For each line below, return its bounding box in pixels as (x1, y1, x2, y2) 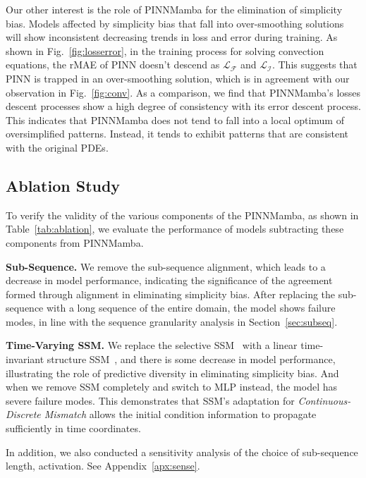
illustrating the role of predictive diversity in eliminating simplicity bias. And (6, 365, 339, 380)
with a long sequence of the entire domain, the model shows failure (47, 300, 336, 315)
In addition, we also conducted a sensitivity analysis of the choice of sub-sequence (6, 444, 358, 459)
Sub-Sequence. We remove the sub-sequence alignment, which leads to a (6, 259, 326, 274)
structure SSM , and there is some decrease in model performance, (47, 352, 336, 367)
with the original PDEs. (6, 140, 109, 154)
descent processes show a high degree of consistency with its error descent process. (6, 99, 361, 114)
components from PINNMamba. (6, 235, 144, 250)
